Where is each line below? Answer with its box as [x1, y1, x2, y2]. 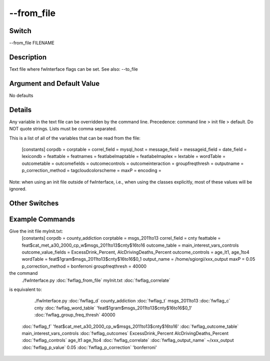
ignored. [9, 186, 27, 192]
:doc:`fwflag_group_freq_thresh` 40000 [34, 312, 115, 318]
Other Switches [9, 199, 59, 208]
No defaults [9, 92, 33, 98]
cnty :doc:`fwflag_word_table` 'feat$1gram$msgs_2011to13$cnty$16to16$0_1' [34, 305, 192, 311]
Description [9, 53, 47, 61]
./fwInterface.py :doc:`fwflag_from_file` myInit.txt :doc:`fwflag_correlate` [21, 277, 171, 283]
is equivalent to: [9, 286, 42, 292]
